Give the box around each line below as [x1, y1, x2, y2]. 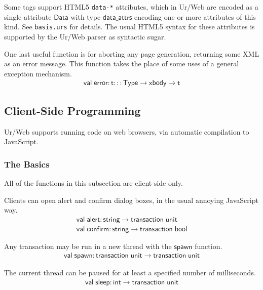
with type [70, 11, 101, 22]
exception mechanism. [4, 68, 72, 78]
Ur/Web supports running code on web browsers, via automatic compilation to [4, 126, 249, 137]
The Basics [4, 157, 50, 170]
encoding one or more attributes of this [134, 11, 256, 22]
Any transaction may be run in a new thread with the [4, 240, 172, 251]
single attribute [4, 11, 52, 22]
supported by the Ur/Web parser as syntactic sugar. [4, 31, 166, 42]
